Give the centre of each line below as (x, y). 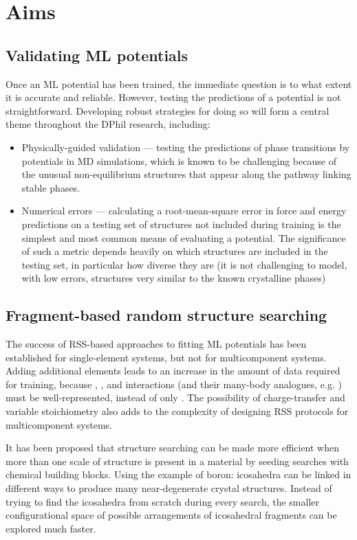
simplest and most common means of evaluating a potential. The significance (184, 237)
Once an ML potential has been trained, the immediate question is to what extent (179, 83)
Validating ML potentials (97, 55)
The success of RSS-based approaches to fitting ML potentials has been (156, 344)
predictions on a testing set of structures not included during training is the (181, 224)
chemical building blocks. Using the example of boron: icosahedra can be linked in (178, 474)
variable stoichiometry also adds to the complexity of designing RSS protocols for (177, 411)
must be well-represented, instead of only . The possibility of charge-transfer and (175, 397)
